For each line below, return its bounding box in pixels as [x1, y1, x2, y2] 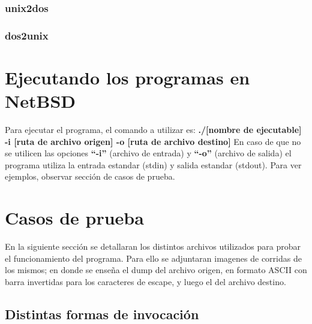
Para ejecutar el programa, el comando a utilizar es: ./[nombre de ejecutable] [5, 123, 302, 135]
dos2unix [5, 28, 49, 43]
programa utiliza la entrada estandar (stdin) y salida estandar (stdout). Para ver [5, 158, 302, 171]
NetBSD [5, 89, 76, 113]
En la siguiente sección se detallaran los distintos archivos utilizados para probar [5, 240, 301, 253]
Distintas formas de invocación [5, 304, 199, 323]
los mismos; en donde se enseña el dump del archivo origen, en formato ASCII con [5, 264, 307, 276]
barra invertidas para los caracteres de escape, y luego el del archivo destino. [5, 275, 286, 287]
